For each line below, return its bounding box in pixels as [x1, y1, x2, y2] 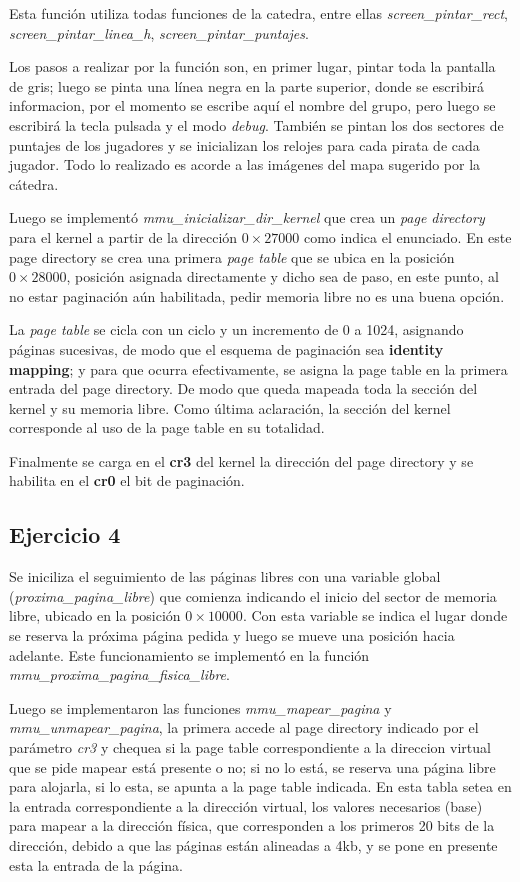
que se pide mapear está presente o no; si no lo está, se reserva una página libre [9, 756, 496, 777]
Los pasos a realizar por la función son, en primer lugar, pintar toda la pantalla [9, 56, 496, 77]
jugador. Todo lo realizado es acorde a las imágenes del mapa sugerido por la [9, 154, 481, 175]
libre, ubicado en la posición [9, 605, 181, 626]
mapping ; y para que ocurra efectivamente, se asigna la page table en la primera [9, 358, 508, 379]
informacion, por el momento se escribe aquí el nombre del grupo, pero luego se [9, 95, 496, 116]
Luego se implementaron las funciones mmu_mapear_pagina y [9, 697, 392, 718]
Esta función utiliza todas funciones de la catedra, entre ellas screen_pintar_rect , [9, 3, 508, 23]
